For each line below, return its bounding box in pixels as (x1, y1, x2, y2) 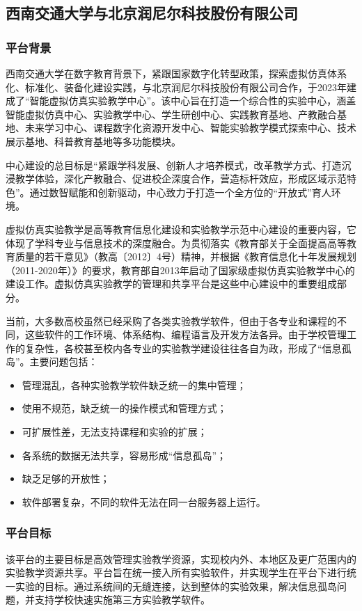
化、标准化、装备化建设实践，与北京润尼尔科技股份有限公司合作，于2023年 (6, 79, 347, 94)
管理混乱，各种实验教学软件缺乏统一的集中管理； (22, 377, 246, 392)
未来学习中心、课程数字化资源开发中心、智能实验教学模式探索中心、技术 (24, 120, 356, 135)
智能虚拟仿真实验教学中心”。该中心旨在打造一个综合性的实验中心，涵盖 (29, 93, 356, 108)
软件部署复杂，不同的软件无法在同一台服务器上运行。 (22, 494, 266, 509)
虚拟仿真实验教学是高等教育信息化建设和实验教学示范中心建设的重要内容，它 (6, 221, 356, 236)
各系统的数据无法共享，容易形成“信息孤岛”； (22, 447, 227, 462)
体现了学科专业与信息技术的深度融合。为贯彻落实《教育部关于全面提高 (6, 235, 327, 250)
